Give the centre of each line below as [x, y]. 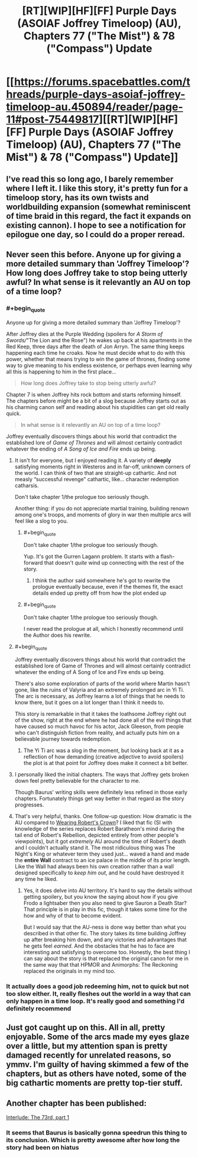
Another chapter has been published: [76, 1103]
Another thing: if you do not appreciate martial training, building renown [102, 508]
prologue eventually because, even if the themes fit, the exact [108, 587]
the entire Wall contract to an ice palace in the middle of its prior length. [103, 860]
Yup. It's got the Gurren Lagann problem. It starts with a [91, 556]
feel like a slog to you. [41, 521]
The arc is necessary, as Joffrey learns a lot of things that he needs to [100, 696]
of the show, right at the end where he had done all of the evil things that [103, 720]
